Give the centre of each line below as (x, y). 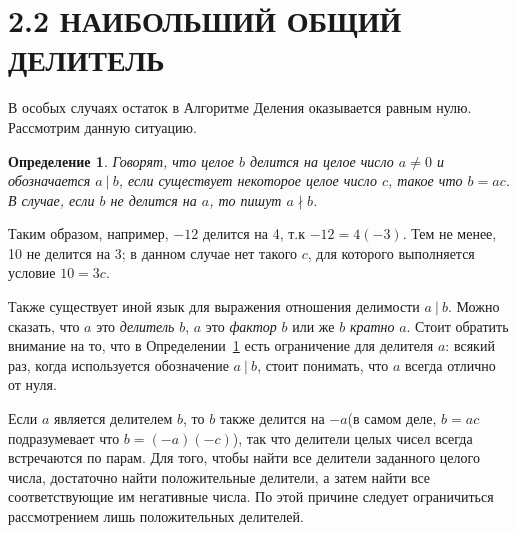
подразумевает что (64, 437)
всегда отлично (450, 364)
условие (32, 272)
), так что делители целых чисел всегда (352, 437)
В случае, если (51, 199)
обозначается (49, 180)
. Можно (473, 306)
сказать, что (44, 325)
